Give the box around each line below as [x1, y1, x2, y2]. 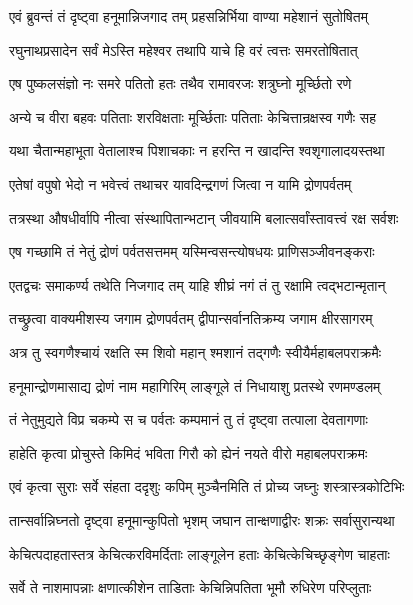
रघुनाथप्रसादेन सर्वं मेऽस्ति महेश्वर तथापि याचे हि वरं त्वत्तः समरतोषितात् [9, 39, 358, 60]
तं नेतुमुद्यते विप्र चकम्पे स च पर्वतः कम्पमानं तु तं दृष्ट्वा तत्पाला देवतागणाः [9, 409, 368, 430]
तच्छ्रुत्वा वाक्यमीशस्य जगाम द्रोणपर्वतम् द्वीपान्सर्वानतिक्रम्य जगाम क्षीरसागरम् [9, 308, 373, 329]
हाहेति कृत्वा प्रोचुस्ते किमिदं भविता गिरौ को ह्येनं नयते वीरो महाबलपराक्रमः [9, 442, 368, 463]
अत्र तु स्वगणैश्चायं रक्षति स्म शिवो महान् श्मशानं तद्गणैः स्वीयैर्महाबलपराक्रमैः [9, 341, 382, 362]
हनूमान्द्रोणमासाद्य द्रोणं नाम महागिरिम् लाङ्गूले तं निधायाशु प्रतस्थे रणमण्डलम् [9, 375, 381, 396]
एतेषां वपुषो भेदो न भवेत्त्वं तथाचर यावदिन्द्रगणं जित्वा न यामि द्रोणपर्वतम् [9, 173, 352, 194]
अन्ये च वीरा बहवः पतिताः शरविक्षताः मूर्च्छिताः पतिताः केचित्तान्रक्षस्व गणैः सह [9, 106, 376, 127]
